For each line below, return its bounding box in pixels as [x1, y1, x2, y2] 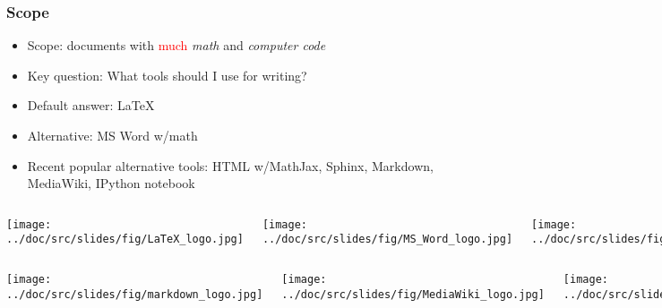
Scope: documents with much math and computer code [27, 36, 326, 55]
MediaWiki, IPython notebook [27, 174, 195, 192]
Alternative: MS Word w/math [27, 126, 198, 144]
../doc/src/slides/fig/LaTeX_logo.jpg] [6, 233, 244, 246]
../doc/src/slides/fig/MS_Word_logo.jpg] [262, 233, 513, 246]
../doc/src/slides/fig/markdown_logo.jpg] [6, 287, 263, 301]
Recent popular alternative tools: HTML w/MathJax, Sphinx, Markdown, [27, 156, 434, 175]
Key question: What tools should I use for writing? [27, 65, 307, 84]
